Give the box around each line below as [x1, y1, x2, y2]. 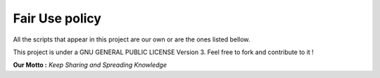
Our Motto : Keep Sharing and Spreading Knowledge [13, 60, 167, 70]
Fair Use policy [13, 11, 102, 26]
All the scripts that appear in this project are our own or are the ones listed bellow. [13, 35, 251, 44]
